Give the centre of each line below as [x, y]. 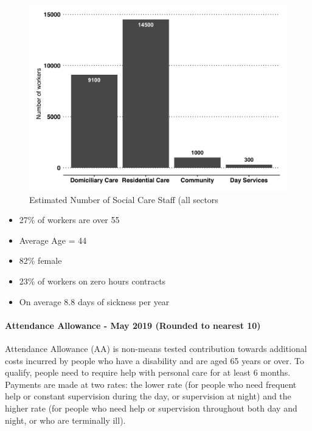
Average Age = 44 [53, 240]
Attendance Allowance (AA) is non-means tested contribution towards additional [156, 348]
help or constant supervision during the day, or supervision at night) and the [148, 396]
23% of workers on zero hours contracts [92, 281]
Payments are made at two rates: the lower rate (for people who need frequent [151, 384]
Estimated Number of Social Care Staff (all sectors [124, 199]
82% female [40, 260]
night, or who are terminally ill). [65, 420]
